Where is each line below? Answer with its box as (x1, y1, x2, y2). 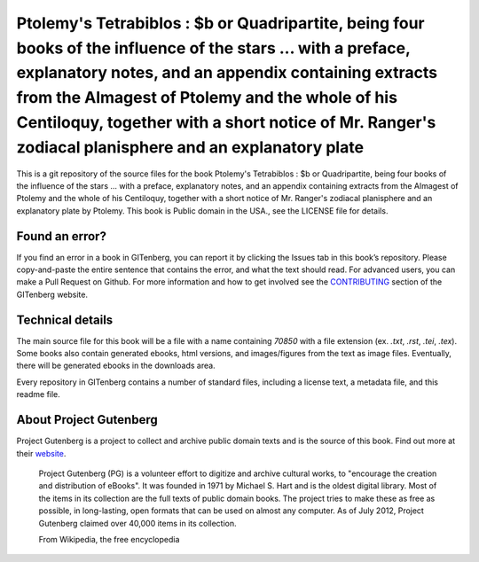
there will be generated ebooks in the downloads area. (16, 360, 216, 371)
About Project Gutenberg (16, 412, 159, 427)
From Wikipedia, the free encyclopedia (38, 534, 180, 544)
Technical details (16, 312, 114, 327)
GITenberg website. (16, 289, 89, 300)
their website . (16, 448, 67, 458)
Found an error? (16, 229, 106, 244)
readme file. (16, 389, 61, 400)
